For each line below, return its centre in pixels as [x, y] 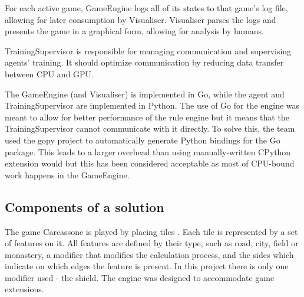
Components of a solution [85, 206]
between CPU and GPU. [49, 74]
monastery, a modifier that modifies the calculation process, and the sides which [149, 254]
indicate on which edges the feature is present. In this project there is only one [147, 266]
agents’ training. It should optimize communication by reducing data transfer [144, 62]
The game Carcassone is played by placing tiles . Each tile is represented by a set [151, 231]
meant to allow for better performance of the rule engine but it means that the [147, 117]
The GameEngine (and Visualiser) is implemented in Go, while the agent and [145, 94]
